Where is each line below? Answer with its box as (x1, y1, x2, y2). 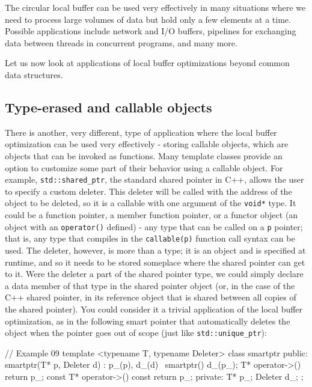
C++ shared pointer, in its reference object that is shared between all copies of (5, 291, 296, 303)
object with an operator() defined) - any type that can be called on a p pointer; (5, 220, 303, 233)
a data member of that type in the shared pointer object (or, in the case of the (5, 279, 295, 291)
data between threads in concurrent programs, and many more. (5, 36, 237, 49)
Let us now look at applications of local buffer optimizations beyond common (5, 56, 290, 69)
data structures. (5, 68, 63, 81)
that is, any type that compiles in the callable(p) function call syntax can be (5, 232, 295, 245)
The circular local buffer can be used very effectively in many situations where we (5, 1, 306, 13)
